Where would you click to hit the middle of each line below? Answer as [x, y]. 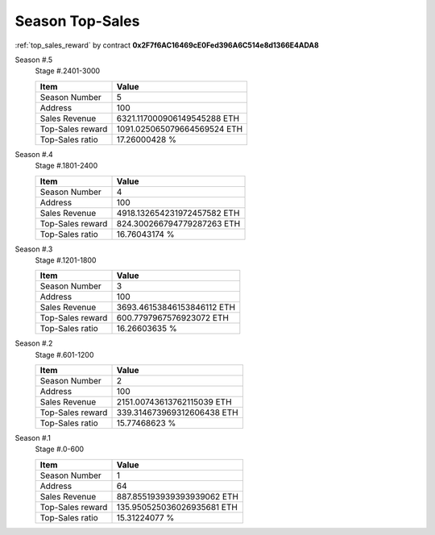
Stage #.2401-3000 [68, 71]
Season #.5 [34, 60]
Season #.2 [34, 343]
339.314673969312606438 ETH [177, 413]
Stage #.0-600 [60, 449]
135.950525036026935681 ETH [177, 507]
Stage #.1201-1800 [66, 260]
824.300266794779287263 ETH [178, 223]
